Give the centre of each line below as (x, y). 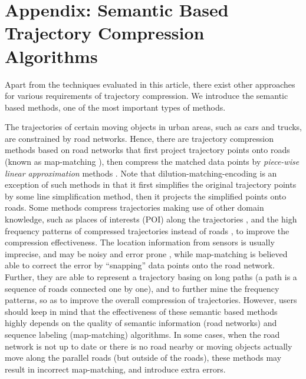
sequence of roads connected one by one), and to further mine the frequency (142, 288)
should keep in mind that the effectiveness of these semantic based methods (141, 311)
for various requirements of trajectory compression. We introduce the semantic (147, 96)
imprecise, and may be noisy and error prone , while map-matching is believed (146, 253)
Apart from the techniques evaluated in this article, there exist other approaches (150, 84)
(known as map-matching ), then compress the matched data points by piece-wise (152, 162)
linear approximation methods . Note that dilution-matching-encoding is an (141, 173)
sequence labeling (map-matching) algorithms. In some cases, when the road (142, 334)
